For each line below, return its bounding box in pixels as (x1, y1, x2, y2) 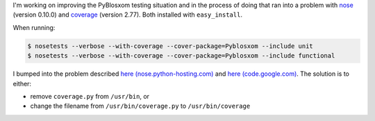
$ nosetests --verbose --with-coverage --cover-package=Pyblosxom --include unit (27, 42, 314, 50)
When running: (12, 23, 56, 31)
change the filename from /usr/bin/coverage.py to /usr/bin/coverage (30, 102, 251, 111)
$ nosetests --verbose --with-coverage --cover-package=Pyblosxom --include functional (27, 52, 335, 60)
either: (12, 79, 31, 88)
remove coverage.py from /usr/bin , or (30, 92, 149, 100)
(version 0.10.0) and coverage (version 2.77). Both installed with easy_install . (12, 10, 243, 19)
